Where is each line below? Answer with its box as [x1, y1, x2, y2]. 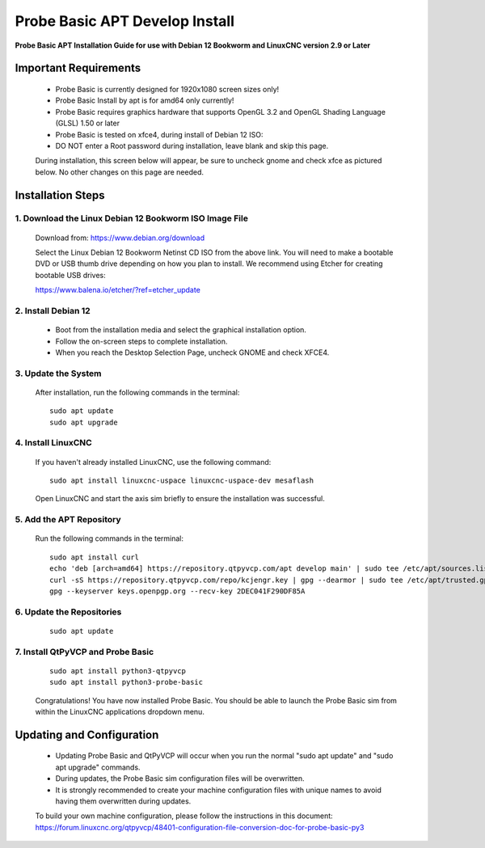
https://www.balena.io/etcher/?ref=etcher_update [35, 285, 201, 295]
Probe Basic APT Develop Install [15, 12, 234, 30]
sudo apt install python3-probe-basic [49, 677, 204, 687]
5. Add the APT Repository [15, 514, 121, 525]
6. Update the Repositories [15, 606, 122, 618]
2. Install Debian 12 [15, 305, 91, 316]
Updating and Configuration [15, 728, 159, 741]
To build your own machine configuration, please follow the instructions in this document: [35, 811, 333, 821]
